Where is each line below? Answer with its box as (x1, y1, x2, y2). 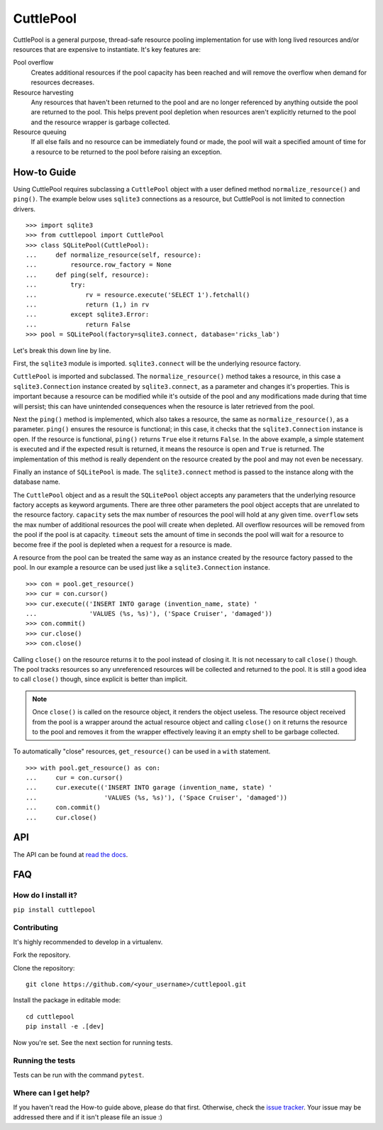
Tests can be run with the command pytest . (13, 1070, 145, 1079)
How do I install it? (13, 890, 78, 900)
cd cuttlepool (26, 1012, 74, 1021)
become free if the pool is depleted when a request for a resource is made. (13, 540, 233, 549)
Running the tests (13, 1056, 76, 1065)
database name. (13, 477, 60, 486)
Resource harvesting (13, 88, 74, 96)
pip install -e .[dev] (26, 1022, 105, 1031)
